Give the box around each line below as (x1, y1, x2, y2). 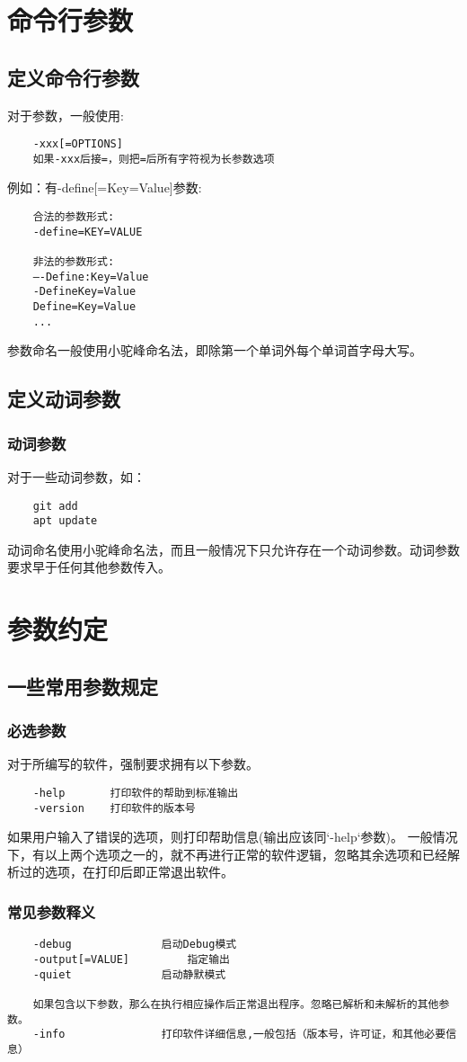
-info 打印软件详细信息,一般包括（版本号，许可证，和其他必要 (32, 1028, 446, 1041)
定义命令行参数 (7, 63, 139, 91)
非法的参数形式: (32, 255, 115, 269)
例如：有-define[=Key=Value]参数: (7, 178, 202, 197)
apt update (32, 514, 98, 528)
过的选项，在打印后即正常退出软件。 (19, 862, 233, 881)
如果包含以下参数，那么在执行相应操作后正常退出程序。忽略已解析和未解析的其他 (32, 997, 439, 1011)
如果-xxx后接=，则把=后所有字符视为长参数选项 (32, 152, 275, 165)
